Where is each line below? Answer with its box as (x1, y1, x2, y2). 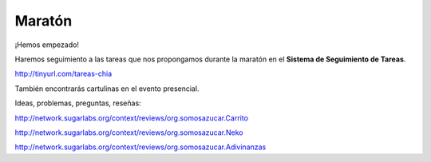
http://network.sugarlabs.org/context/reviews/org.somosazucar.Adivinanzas (14, 142, 267, 152)
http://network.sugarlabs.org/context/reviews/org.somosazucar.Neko (14, 128, 243, 137)
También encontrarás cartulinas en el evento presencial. (14, 84, 200, 93)
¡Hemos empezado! (14, 40, 80, 49)
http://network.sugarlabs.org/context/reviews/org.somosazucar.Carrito (14, 113, 249, 123)
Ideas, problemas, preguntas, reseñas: (14, 98, 141, 108)
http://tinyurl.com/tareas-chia (14, 69, 112, 79)
